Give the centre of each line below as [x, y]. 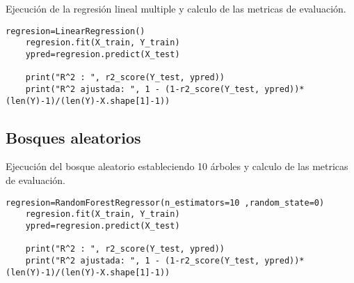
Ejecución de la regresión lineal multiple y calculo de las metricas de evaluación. [176, 8]
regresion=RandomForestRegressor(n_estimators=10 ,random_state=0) [165, 202]
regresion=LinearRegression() [75, 31]
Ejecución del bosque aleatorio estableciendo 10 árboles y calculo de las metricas [177, 166]
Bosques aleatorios [73, 137]
